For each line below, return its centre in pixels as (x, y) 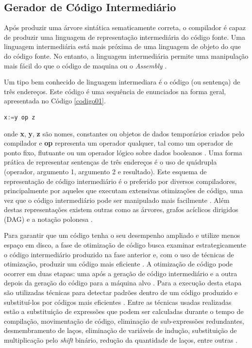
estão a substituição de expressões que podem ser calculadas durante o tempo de (124, 311)
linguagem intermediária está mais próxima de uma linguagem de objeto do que (122, 46)
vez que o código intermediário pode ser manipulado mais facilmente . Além (117, 200)
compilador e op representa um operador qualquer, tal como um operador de (118, 143)
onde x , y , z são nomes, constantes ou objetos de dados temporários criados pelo (124, 133)
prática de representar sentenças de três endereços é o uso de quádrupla (110, 162)
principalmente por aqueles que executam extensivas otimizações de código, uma (124, 191)
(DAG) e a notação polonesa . (48, 219)
